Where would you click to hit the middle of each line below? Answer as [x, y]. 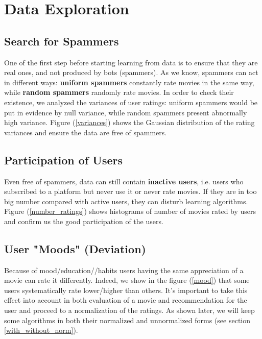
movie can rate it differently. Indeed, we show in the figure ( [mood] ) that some [127, 280]
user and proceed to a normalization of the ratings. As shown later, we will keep [129, 310]
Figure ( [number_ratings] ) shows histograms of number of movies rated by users [130, 211]
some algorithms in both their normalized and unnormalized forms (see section [127, 320]
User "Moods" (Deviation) [75, 248]
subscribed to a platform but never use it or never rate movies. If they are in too [130, 191]
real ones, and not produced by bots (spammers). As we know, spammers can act [131, 72]
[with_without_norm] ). [41, 330]
